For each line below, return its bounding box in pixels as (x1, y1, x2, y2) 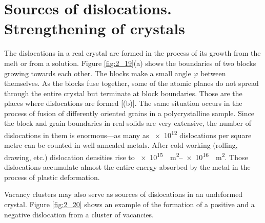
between (200, 68, 226, 78)
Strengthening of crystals (4, 18, 185, 39)
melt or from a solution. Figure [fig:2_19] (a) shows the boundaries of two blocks (4, 57, 256, 68)
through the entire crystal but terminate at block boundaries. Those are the (4, 87, 242, 98)
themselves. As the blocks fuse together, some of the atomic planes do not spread (4, 78, 259, 88)
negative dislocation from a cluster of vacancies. (4, 209, 154, 219)
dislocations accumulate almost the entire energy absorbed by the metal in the (4, 162, 251, 172)
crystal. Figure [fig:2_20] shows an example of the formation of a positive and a (4, 198, 255, 209)
